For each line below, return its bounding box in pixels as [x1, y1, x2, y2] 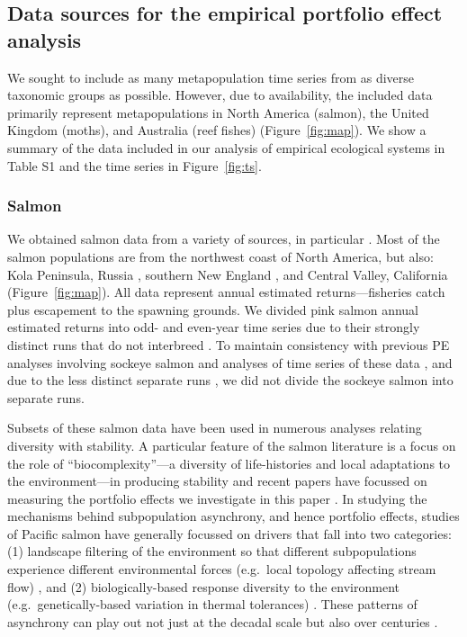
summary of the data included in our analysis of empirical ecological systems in [7, 138, 445, 157]
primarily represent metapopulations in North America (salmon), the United [7, 103, 429, 121]
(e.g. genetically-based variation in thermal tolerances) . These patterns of [7, 595, 418, 614]
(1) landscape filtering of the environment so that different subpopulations [7, 542, 417, 561]
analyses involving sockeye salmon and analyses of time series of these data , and [7, 353, 453, 372]
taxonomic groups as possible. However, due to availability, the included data [7, 85, 433, 104]
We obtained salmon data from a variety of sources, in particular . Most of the [7, 229, 440, 248]
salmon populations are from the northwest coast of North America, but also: [7, 247, 434, 265]
